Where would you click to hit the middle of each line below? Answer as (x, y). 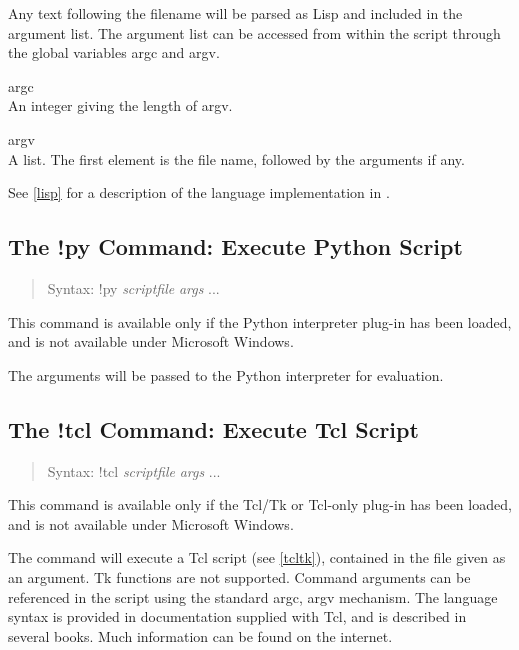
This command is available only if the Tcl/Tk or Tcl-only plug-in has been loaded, (260, 504)
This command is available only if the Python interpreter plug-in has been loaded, (260, 321)
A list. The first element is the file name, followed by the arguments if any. (236, 158)
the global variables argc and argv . (114, 52)
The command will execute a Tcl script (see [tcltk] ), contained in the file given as (257, 557)
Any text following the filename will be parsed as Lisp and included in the (235, 13)
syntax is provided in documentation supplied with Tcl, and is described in (237, 616)
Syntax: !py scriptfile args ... (133, 287)
